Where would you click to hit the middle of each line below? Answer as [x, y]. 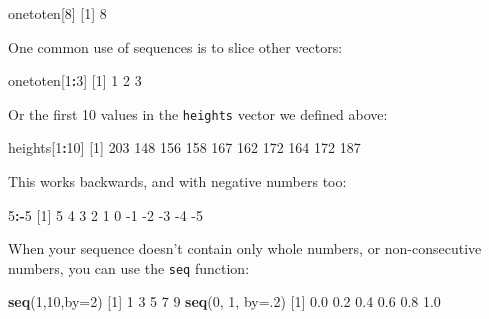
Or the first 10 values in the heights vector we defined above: [198, 113]
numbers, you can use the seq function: [129, 267]
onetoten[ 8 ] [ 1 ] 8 [57, 13]
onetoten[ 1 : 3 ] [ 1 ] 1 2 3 [75, 80]
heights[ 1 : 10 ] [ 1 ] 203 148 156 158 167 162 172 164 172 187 [184, 147]
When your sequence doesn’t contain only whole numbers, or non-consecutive [245, 248]
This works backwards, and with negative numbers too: [177, 181]
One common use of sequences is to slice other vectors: [175, 46]
